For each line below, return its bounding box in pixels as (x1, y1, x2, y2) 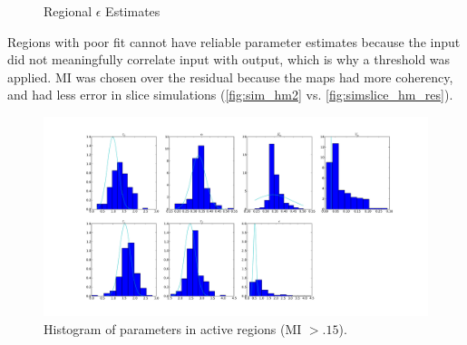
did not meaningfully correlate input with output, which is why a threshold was (7, 50, 451, 69)
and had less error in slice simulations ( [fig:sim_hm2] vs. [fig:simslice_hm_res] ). (7, 85, 453, 104)
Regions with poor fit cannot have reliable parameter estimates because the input (7, 32, 461, 51)
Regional (44, 2, 92, 20)
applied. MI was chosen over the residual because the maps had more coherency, (7, 67, 453, 86)
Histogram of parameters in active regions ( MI (44, 319, 302, 338)
